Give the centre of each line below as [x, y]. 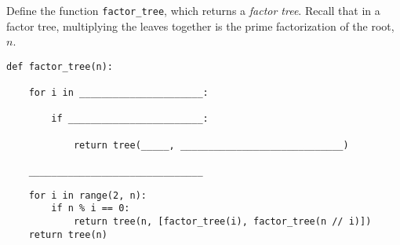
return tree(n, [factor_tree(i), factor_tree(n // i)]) [222, 222]
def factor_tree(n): [60, 66]
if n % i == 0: [91, 208]
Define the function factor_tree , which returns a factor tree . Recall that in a [193, 10]
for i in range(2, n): [87, 195]
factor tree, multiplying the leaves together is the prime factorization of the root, [200, 26]
